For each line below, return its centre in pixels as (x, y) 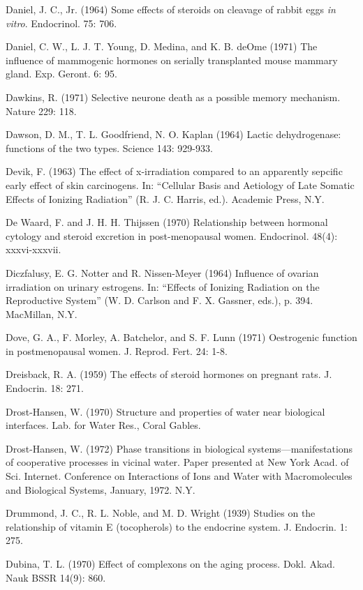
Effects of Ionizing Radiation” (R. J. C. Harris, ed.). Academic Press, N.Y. (165, 198)
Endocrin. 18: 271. (45, 388)
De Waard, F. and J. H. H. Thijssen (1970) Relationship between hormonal (167, 222)
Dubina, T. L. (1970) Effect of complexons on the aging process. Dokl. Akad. (170, 563)
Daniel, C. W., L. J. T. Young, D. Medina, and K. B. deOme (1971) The (162, 46)
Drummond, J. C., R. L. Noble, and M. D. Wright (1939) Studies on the (161, 513)
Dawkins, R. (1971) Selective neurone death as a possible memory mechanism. (173, 97)
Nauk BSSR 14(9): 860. (56, 577)
